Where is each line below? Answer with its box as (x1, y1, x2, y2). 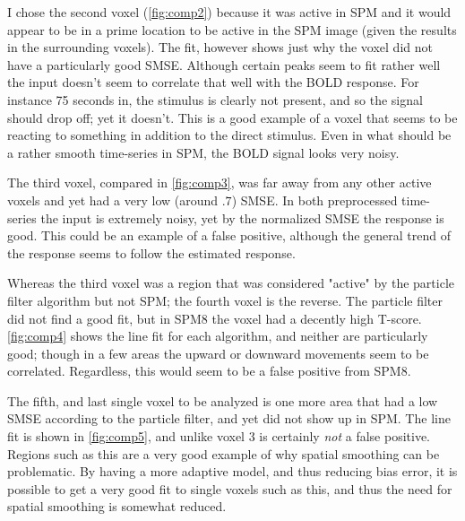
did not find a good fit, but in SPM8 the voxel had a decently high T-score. (7, 308, 422, 327)
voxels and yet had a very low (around (7, 190, 219, 209)
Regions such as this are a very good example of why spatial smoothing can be (7, 444, 440, 463)
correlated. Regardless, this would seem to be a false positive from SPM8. (7, 361, 411, 380)
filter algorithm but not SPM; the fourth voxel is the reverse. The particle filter (7, 291, 443, 309)
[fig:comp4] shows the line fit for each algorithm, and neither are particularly (7, 326, 428, 345)
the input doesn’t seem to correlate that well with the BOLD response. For (7, 73, 419, 91)
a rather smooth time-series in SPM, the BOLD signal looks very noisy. (7, 143, 400, 161)
